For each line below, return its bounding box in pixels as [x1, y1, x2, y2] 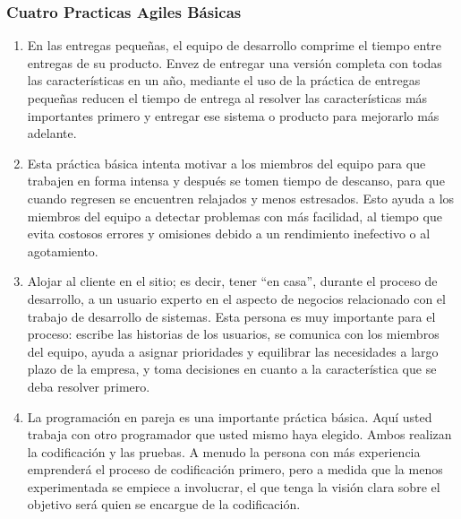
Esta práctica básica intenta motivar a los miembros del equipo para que [27, 153, 426, 172]
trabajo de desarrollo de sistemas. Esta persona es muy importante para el [27, 307, 436, 325]
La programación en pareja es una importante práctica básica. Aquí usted [27, 407, 432, 426]
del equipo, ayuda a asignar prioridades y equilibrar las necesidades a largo [27, 342, 439, 360]
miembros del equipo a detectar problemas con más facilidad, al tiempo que [27, 206, 442, 225]
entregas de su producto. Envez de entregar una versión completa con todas [27, 53, 442, 72]
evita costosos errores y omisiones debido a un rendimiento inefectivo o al [27, 224, 431, 243]
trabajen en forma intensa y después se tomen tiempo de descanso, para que [27, 171, 445, 190]
